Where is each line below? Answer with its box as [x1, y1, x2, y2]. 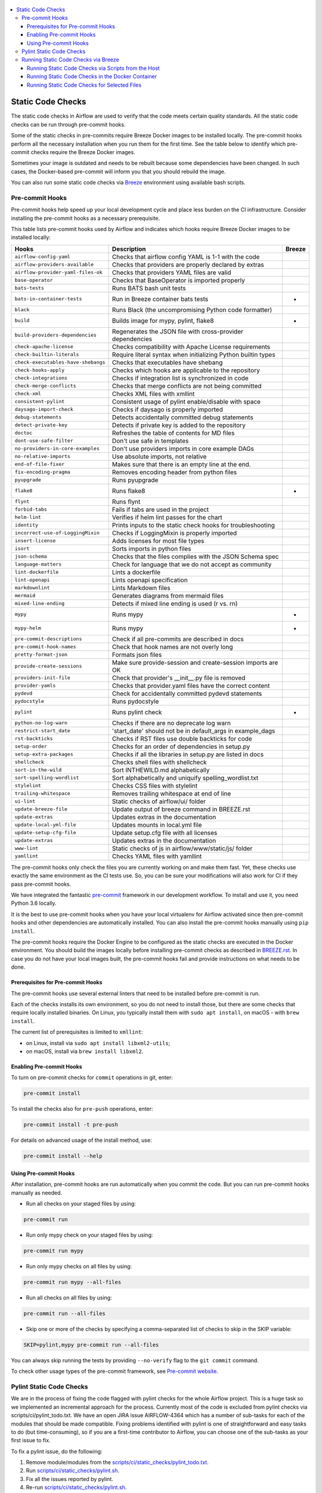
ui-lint [14, 798, 36, 804]
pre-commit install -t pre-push [23, 1122, 119, 1128]
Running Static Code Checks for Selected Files [27, 81, 142, 88]
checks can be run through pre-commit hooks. [11, 121, 126, 128]
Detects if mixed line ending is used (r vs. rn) [112, 599, 238, 607]
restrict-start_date [14, 727, 71, 734]
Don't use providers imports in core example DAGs [112, 444, 255, 453]
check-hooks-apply [14, 367, 65, 373]
